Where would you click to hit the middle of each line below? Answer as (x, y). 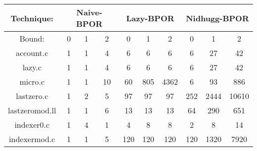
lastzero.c (32, 96)
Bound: (32, 38)
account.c (32, 53)
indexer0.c (32, 125)
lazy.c (32, 67)
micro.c (32, 81)
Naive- (89, 12)
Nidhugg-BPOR (217, 18)
